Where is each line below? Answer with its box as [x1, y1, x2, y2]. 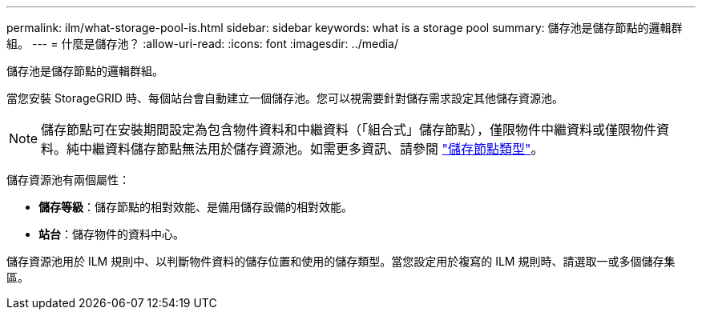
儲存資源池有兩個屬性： [6, 173, 130, 186]
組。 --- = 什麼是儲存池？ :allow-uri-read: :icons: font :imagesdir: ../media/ [6, 37, 399, 50]
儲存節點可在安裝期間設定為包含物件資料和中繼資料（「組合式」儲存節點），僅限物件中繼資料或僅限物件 [41, 122, 657, 138]
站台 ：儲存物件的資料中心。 [38, 227, 184, 241]
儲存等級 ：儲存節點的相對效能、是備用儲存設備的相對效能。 [38, 200, 353, 214]
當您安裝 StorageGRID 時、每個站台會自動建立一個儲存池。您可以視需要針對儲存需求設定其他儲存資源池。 [6, 91, 563, 105]
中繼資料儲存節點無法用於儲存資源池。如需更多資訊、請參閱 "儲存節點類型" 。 [79, 141, 544, 157]
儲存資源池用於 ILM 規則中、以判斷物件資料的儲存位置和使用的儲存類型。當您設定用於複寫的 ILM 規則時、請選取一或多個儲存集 [6, 254, 676, 268]
